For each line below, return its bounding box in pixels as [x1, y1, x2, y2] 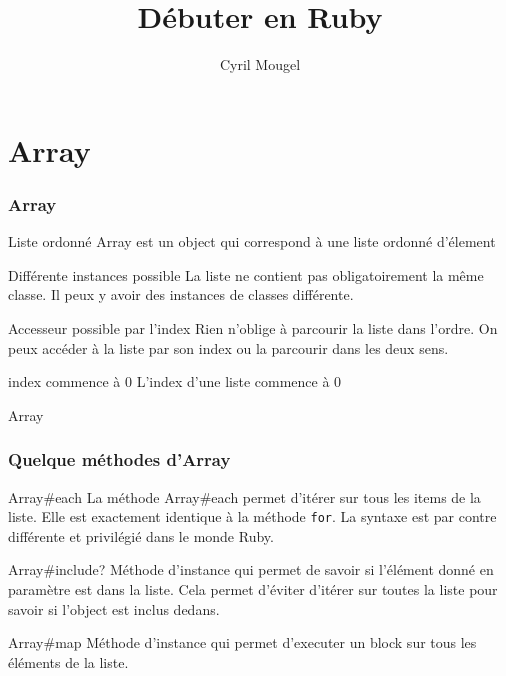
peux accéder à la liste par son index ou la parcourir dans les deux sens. [8, 337, 449, 358]
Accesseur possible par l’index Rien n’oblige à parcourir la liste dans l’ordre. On [8, 317, 498, 338]
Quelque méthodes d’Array [8, 447, 231, 472]
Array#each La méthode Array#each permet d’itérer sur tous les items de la [8, 486, 481, 507]
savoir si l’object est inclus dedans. [8, 598, 220, 619]
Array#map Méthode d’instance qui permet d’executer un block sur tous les [8, 632, 477, 653]
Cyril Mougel [219, 54, 301, 75]
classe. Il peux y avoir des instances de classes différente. [8, 284, 354, 305]
